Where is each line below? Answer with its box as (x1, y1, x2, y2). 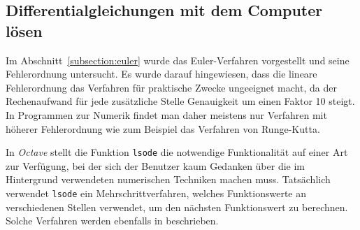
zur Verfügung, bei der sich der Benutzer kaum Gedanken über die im (6, 158, 305, 173)
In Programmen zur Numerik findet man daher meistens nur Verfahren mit (6, 107, 327, 122)
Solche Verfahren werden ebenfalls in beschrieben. (6, 213, 219, 228)
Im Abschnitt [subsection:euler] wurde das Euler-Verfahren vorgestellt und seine (6, 52, 350, 67)
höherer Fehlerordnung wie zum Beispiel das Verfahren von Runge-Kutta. (6, 121, 320, 136)
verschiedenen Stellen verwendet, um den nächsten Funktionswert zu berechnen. (6, 199, 348, 214)
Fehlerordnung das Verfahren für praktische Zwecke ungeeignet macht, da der (6, 80, 337, 94)
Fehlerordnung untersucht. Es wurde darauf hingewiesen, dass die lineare (6, 66, 317, 81)
